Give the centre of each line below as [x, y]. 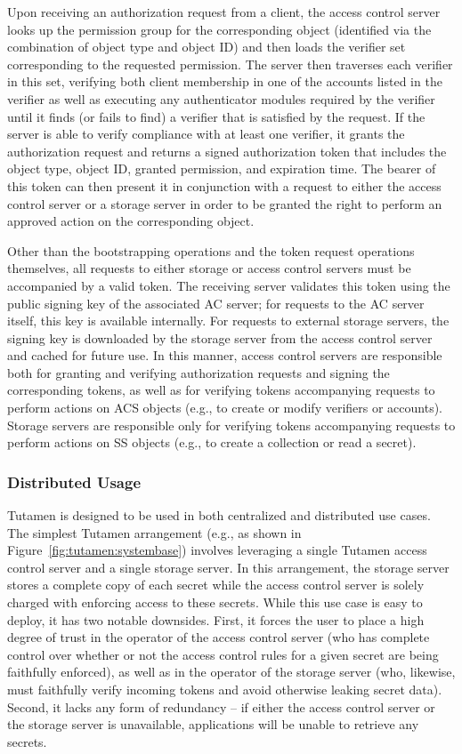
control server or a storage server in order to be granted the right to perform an [225, 203]
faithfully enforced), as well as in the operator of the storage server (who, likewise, [231, 672]
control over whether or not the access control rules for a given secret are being [223, 654]
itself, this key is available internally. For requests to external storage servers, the [228, 321]
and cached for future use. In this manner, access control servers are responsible [225, 355]
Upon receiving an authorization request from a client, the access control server [224, 12]
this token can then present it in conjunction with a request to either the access [224, 185]
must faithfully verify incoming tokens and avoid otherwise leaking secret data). [225, 689]
